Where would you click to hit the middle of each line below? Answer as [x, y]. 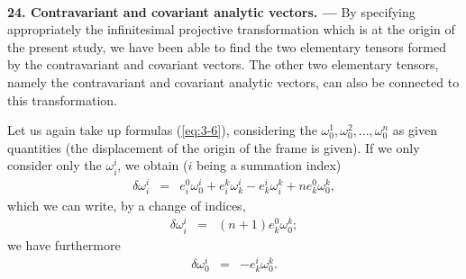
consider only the [55, 165]
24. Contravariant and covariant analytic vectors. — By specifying [211, 11]
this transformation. [62, 99]
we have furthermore [64, 244]
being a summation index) [269, 165]
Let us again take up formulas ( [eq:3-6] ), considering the [162, 130]
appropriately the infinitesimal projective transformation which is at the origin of [231, 29]
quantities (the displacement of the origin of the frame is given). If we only [214, 147]
